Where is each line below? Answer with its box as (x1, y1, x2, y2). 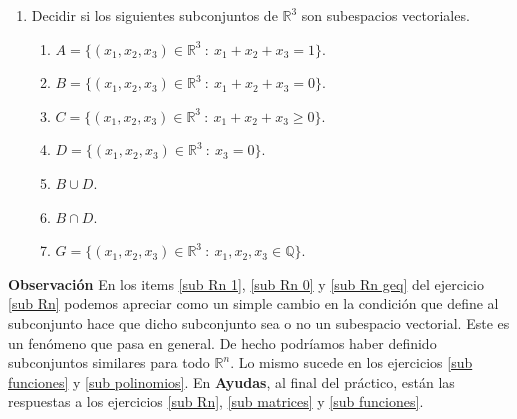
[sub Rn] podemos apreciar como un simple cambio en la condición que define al (8, 293, 499, 314)
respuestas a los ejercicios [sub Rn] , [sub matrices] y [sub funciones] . (8, 391, 424, 412)
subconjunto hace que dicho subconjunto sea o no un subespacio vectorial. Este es (8, 312, 510, 333)
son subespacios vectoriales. (301, 5, 470, 25)
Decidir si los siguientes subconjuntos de (31, 5, 278, 25)
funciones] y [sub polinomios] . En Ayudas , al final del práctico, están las (8, 371, 455, 392)
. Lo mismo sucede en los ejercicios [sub (230, 352, 473, 373)
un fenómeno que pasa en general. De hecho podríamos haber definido (8, 332, 437, 353)
